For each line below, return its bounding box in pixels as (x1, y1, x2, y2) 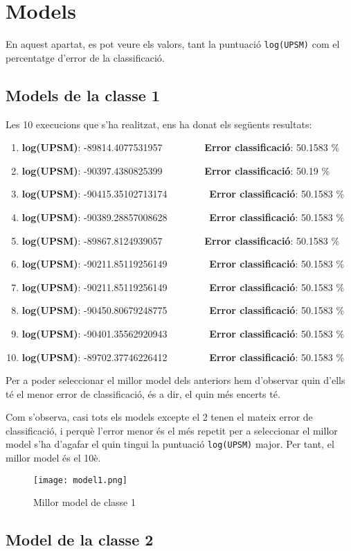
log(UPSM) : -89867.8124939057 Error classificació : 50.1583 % (21, 233, 340, 247)
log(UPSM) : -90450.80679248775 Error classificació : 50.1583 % (21, 303, 345, 317)
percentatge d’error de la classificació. (6, 50, 165, 64)
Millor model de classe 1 (33, 495, 136, 509)
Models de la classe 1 (6, 84, 160, 105)
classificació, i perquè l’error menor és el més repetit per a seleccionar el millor (6, 423, 338, 437)
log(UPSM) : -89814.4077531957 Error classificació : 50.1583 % (21, 140, 340, 155)
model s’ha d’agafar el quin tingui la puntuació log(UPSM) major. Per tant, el (6, 437, 334, 451)
